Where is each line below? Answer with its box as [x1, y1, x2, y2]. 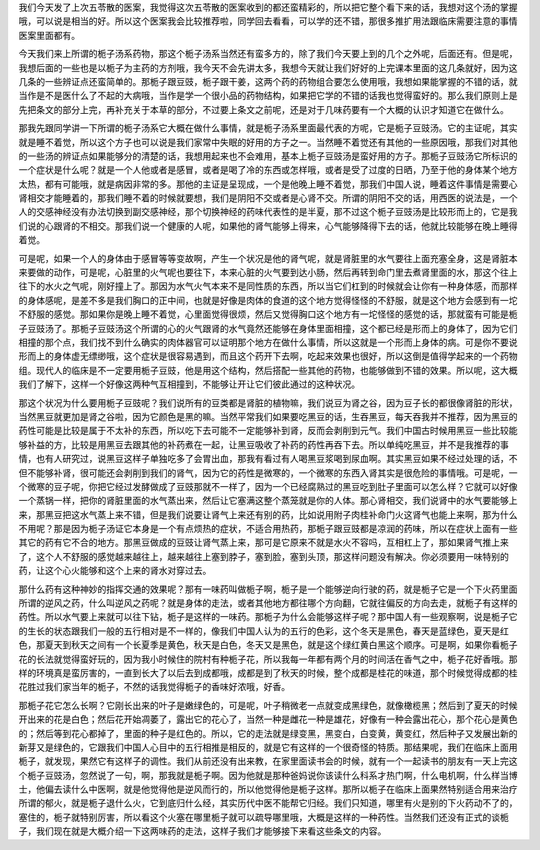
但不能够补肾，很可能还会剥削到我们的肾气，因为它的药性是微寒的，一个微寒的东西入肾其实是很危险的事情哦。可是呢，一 [18, 466, 518, 479]
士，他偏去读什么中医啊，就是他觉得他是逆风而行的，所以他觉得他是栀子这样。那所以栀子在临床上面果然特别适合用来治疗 [18, 783, 518, 795]
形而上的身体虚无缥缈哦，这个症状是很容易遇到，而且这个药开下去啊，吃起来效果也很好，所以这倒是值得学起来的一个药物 [18, 350, 518, 362]
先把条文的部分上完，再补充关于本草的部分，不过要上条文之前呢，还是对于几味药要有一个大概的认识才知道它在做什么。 [18, 103, 509, 115]
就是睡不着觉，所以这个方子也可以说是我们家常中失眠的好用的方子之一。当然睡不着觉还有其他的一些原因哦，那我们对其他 [18, 136, 518, 148]
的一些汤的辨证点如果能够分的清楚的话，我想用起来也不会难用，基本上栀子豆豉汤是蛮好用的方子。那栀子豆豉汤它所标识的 [18, 150, 518, 162]
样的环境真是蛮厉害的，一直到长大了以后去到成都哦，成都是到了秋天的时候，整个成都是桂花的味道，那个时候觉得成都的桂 [18, 666, 518, 679]
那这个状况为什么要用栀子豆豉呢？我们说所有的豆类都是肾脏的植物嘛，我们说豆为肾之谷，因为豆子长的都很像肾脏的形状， [18, 396, 518, 409]
